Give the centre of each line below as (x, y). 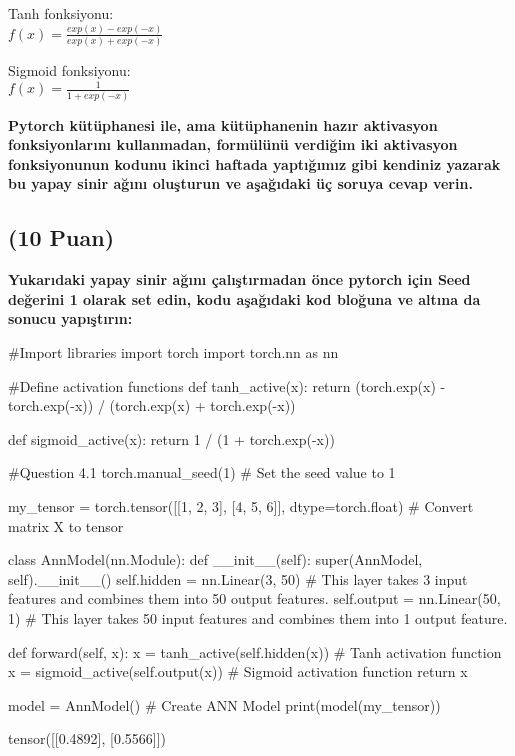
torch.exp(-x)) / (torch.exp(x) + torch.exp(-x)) (152, 405)
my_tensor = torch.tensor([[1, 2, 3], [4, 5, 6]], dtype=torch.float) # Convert (241, 505)
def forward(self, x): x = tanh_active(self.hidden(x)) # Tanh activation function (255, 651)
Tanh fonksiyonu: (61, 13)
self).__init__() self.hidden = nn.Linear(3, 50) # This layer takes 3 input (238, 578)
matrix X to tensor (66, 525)
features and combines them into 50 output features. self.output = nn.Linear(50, (254, 598)
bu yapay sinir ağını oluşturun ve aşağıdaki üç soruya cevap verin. (240, 183)
